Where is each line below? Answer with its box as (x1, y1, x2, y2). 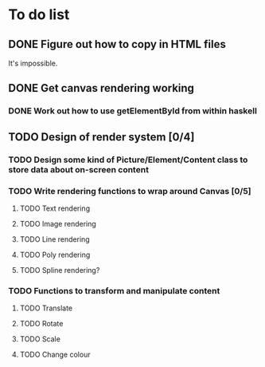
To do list (8, 6, 70, 24)
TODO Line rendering (19, 234, 90, 244)
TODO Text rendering (19, 203, 90, 213)
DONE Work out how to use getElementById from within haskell (8, 105, 257, 116)
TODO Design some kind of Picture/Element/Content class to (8, 154, 248, 165)
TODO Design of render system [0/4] (8, 130, 195, 144)
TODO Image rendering (19, 219, 97, 228)
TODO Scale (19, 334, 61, 344)
